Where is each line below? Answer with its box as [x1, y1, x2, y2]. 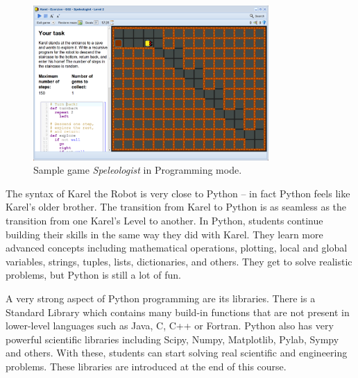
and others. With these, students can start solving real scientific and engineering [6, 345, 348, 360]
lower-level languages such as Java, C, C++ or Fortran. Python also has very [6, 318, 334, 333]
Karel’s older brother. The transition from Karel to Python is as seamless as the [6, 199, 347, 214]
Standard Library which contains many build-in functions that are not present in [6, 304, 350, 319]
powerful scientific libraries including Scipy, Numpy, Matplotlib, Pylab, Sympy [6, 331, 339, 346]
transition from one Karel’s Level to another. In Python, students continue [6, 213, 323, 227]
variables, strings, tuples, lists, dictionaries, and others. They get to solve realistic [6, 254, 352, 268]
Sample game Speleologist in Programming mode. [33, 163, 242, 177]
